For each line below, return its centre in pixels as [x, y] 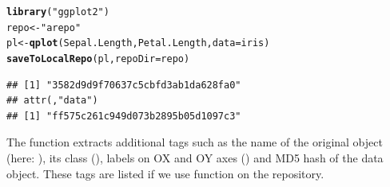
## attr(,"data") [52, 101]
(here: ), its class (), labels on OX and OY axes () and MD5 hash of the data [195, 158]
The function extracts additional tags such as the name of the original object [195, 142]
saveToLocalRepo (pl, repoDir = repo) [98, 58]
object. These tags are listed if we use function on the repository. [165, 173]
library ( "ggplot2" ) [58, 12]
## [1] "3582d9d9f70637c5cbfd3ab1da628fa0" [124, 85]
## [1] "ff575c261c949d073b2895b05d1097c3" [124, 116]
